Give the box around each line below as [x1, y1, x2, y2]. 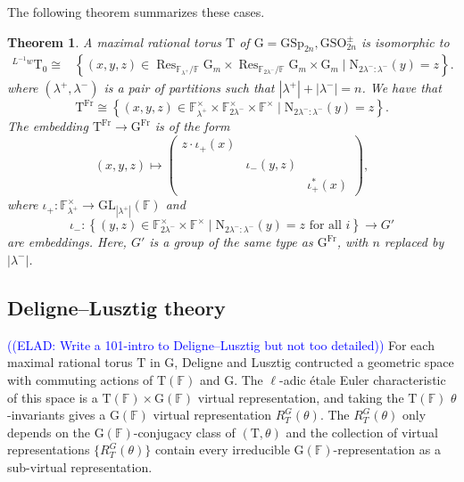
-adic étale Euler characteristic [279, 370, 446, 388]
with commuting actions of [7, 370, 153, 388]
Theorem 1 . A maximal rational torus [7, 32, 222, 51]
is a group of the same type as [149, 233, 313, 251]
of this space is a [7, 388, 98, 406]
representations [7, 440, 90, 459]
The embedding [7, 117, 88, 135]
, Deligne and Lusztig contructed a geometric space [174, 353, 454, 372]
